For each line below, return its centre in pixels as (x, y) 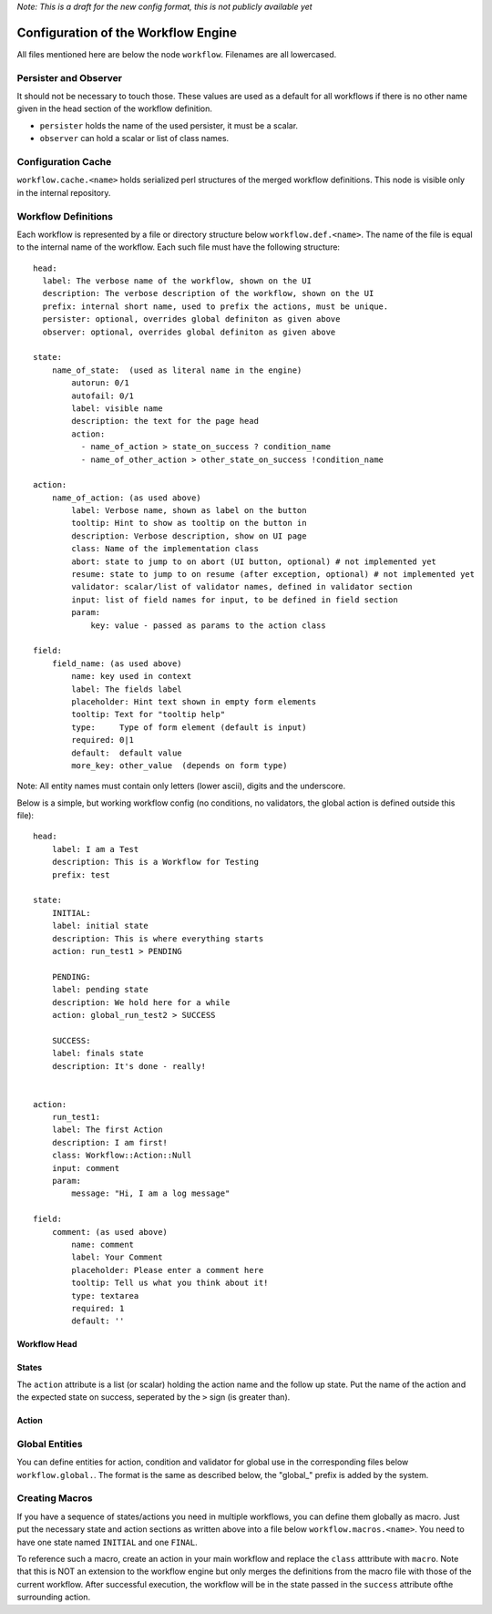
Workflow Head (47, 1344)
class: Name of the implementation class (165, 549)
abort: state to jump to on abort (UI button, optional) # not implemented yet (254, 561)
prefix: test (81, 874)
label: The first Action (107, 1130)
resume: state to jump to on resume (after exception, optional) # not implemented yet (273, 575)
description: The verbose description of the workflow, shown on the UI (208, 293)
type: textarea (105, 1295)
